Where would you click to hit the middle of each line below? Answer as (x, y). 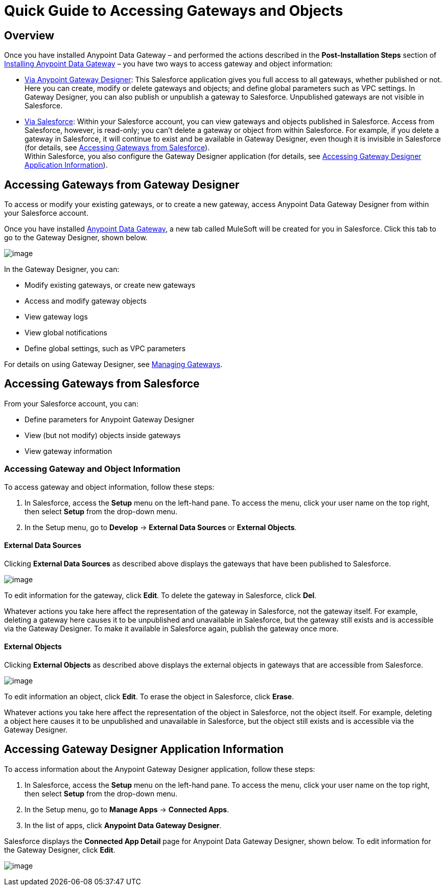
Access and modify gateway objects (86, 301)
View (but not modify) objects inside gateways (103, 435)
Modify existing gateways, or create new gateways (110, 285)
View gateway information (68, 451)
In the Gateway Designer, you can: (62, 269)
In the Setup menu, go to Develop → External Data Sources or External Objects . (161, 527)
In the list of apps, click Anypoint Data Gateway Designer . (123, 825)
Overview (29, 35)
